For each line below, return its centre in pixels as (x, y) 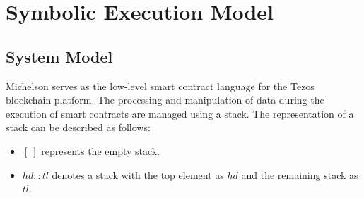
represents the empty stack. (101, 150)
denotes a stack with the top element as (138, 174)
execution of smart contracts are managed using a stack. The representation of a (180, 113)
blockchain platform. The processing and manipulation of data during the (165, 100)
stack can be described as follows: (78, 127)
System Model (59, 56)
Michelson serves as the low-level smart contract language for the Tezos (160, 86)
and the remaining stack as (300, 174)
